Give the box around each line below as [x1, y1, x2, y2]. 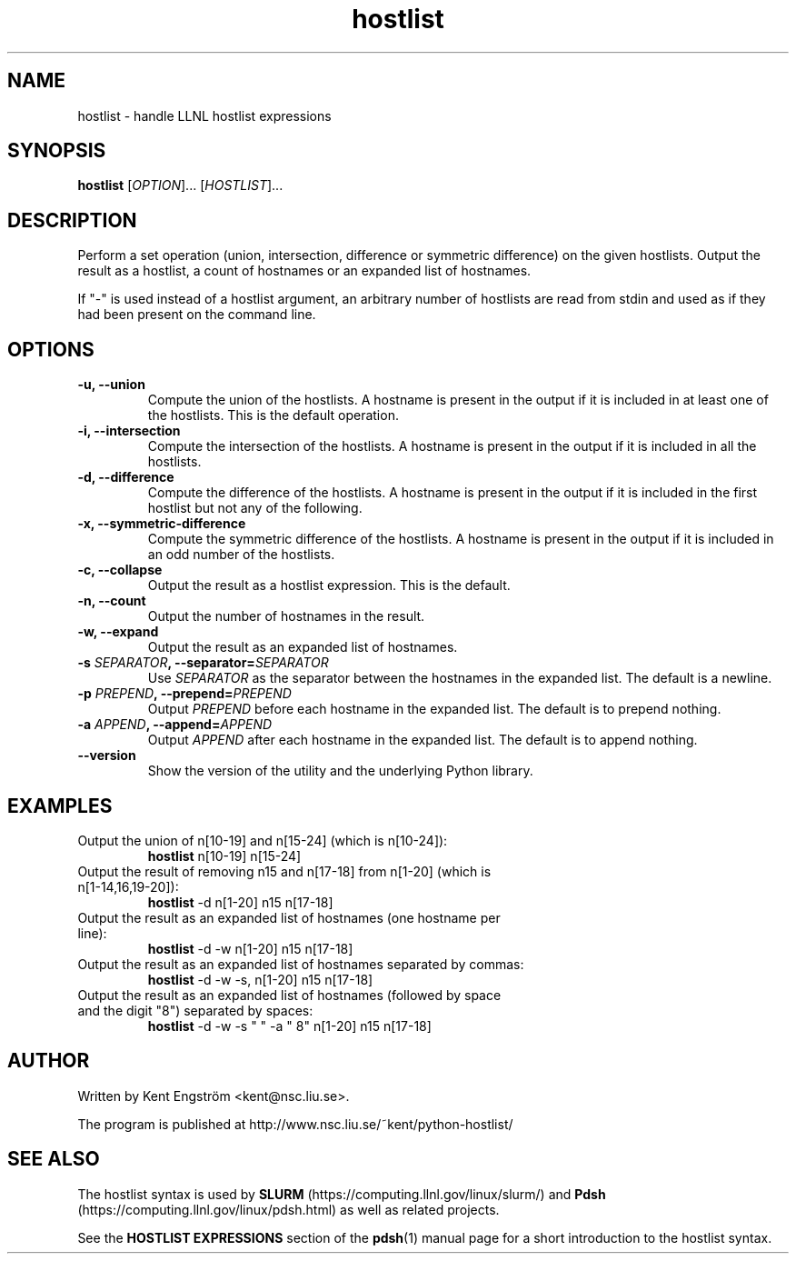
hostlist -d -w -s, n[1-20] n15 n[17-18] [147, 971, 373, 987]
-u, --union [77, 376, 145, 393]
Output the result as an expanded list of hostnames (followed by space [77, 986, 502, 1003]
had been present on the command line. [77, 306, 316, 323]
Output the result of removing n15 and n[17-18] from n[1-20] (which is [77, 863, 492, 879]
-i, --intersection [77, 423, 181, 439]
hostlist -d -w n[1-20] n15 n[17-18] [147, 940, 353, 956]
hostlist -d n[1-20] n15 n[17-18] [147, 894, 333, 910]
